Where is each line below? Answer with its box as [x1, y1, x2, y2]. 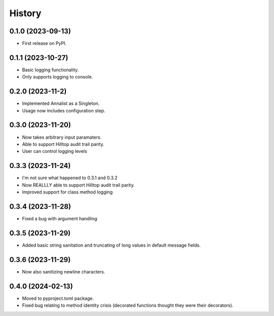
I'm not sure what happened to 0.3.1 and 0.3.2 [22, 175, 118, 181]
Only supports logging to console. [22, 74, 93, 80]
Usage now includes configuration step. [22, 107, 106, 113]
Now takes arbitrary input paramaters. [22, 134, 101, 140]
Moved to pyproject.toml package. [22, 295, 94, 301]
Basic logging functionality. [22, 66, 79, 73]
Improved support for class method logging [22, 189, 113, 195]
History [9, 8, 42, 19]
